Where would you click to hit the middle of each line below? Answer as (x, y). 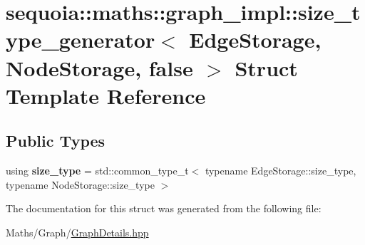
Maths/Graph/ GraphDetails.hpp (77, 232)
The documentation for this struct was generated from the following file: (164, 208)
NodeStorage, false (99, 67)
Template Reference (106, 95)
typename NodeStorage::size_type (80, 184)
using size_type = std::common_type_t (97, 171)
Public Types (56, 141)
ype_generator (81, 40)
